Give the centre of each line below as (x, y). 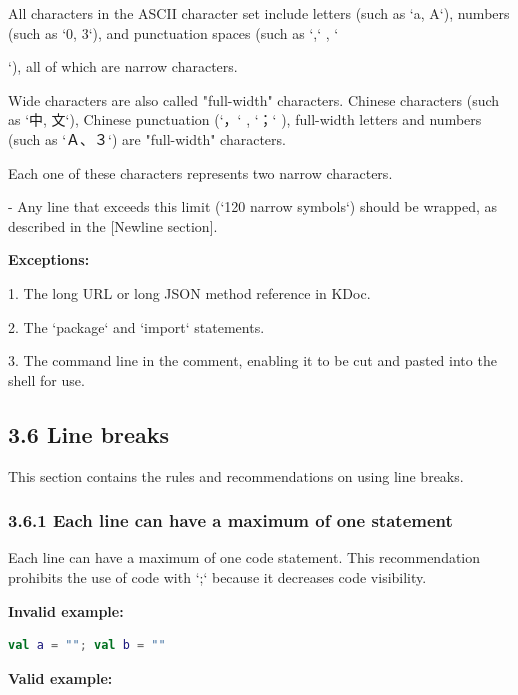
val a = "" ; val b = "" (87, 645)
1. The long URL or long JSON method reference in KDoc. (189, 292)
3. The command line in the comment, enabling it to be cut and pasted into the (252, 360)
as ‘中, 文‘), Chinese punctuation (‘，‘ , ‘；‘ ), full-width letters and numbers (245, 119)
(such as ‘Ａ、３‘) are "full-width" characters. (147, 138)
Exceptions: (49, 259)
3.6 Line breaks (89, 433)
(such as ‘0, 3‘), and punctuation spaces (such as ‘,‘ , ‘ (173, 32)
